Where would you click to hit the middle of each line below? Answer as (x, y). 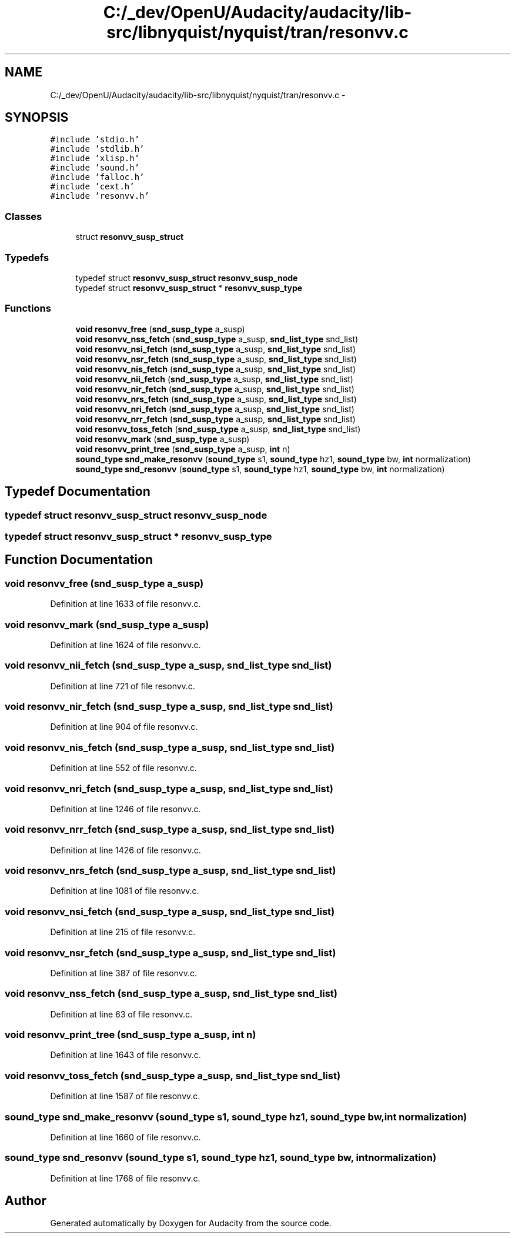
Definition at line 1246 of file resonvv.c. (126, 809)
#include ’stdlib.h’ (97, 149)
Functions (28, 308)
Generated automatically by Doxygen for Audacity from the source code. (191, 1223)
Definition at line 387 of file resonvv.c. (123, 973)
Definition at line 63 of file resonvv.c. (121, 1014)
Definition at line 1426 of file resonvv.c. (126, 850)
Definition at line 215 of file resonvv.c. (123, 932)
